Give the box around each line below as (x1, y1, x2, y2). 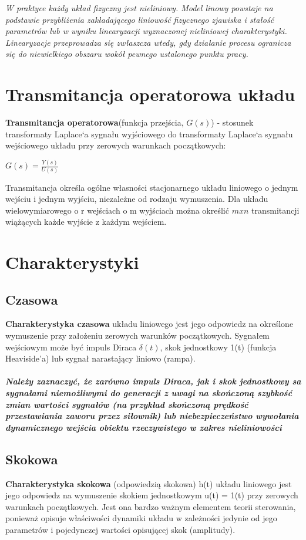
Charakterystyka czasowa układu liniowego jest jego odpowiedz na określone (5, 318, 294, 330)
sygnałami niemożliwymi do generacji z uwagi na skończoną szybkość (5, 387, 292, 399)
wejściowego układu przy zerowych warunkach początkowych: (5, 139, 226, 151)
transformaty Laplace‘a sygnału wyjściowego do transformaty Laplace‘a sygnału (5, 127, 293, 140)
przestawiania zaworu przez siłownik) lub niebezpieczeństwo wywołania (5, 410, 299, 422)
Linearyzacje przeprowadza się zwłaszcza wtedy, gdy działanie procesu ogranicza (5, 36, 291, 48)
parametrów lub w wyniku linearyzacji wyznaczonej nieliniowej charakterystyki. (5, 25, 287, 37)
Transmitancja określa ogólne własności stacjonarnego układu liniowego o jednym (5, 181, 298, 193)
